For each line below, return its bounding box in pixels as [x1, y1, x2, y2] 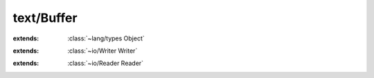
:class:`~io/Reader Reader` [67, 59, 144, 68]
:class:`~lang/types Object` [67, 34, 145, 42]
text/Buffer [12, 10, 78, 25]
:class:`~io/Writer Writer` [67, 47, 138, 55]
